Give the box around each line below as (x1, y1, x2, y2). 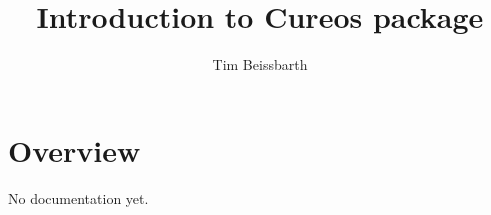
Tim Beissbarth (212, 54, 308, 75)
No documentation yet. (8, 187, 149, 208)
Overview (8, 129, 141, 170)
